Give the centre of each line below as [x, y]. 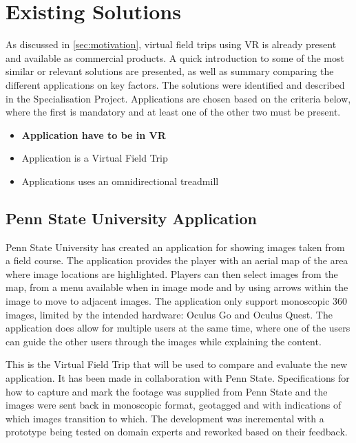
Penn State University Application [131, 218]
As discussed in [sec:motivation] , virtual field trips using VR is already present [171, 44]
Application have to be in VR [94, 134]
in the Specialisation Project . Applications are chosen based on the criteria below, [178, 98]
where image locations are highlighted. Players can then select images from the [172, 273]
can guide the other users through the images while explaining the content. [164, 341]
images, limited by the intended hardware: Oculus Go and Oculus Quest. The [169, 314]
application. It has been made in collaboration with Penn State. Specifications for [178, 378]
